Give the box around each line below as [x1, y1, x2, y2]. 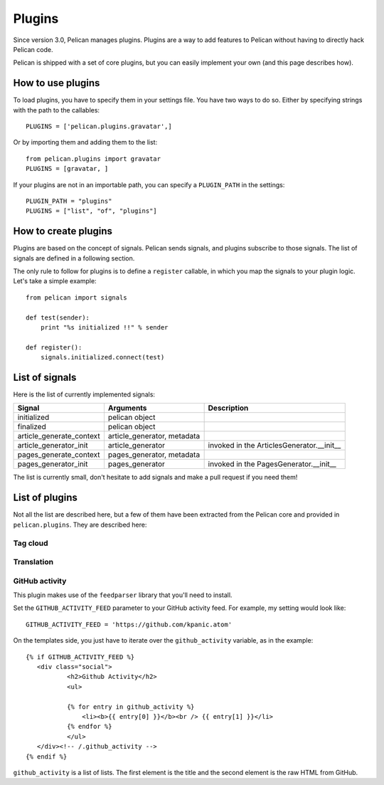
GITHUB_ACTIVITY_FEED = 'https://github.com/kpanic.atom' [26, 620, 233, 628]
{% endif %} [26, 752, 68, 761]
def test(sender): [26, 313, 90, 322]
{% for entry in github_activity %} [66, 702, 195, 711]
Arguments [107, 403, 147, 413]
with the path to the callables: [13, 105, 100, 114]
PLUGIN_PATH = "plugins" [26, 196, 112, 205]
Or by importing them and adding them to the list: [13, 138, 158, 147]
